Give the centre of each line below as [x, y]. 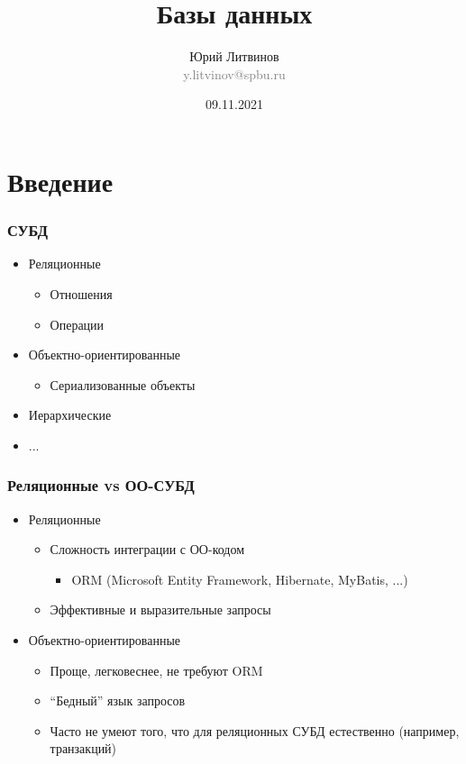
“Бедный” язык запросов [118, 700]
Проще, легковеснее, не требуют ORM [156, 670]
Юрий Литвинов [234, 56]
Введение [60, 181]
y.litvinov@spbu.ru [234, 73]
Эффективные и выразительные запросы [160, 609]
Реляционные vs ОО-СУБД [101, 485]
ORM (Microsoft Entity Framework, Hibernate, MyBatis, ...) [240, 579]
